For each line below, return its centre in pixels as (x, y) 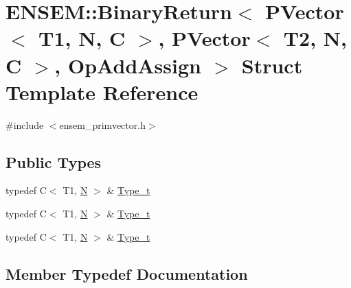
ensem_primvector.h (102, 124)
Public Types (54, 161)
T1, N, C (82, 38)
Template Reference (102, 92)
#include (25, 124)
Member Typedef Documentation (127, 273)
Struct (272, 65)
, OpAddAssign (128, 65)
